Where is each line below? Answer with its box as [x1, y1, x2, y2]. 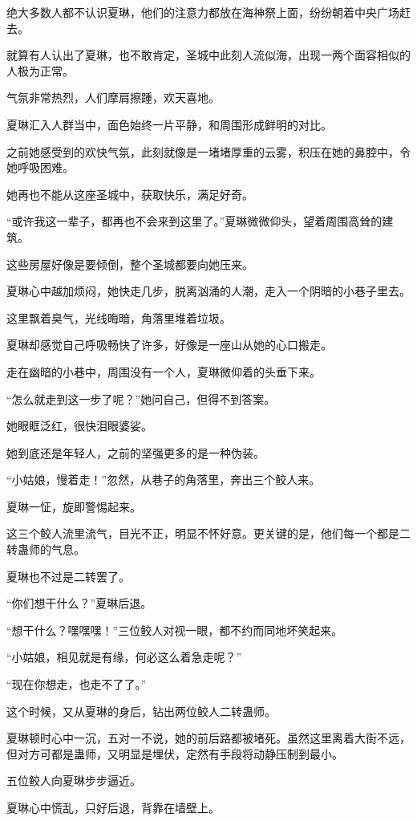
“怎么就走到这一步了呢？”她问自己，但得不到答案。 [6, 390, 276, 407]
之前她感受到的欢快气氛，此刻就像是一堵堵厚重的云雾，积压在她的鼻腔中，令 [6, 143, 411, 160]
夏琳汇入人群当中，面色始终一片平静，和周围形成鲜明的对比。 [6, 116, 332, 132]
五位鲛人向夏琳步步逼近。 [6, 772, 141, 789]
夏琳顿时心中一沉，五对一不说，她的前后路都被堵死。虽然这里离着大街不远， [6, 730, 411, 746]
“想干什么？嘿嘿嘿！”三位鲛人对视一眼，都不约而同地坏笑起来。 [6, 621, 343, 638]
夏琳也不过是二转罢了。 [6, 567, 130, 584]
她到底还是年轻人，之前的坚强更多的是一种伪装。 [6, 444, 265, 461]
